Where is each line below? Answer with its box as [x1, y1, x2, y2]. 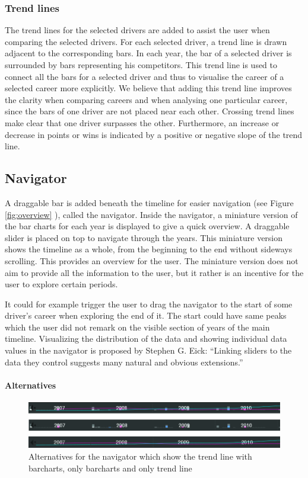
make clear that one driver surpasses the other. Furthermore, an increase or [5, 116, 280, 129]
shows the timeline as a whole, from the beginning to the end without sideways [5, 243, 293, 255]
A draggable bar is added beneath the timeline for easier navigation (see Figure [5, 196, 294, 208]
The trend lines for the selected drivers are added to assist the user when [5, 24, 270, 36]
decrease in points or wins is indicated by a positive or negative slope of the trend [5, 128, 303, 140]
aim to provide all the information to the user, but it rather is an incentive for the [5, 266, 304, 278]
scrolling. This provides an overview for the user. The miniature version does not [5, 254, 299, 267]
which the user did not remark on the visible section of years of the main [5, 320, 270, 333]
